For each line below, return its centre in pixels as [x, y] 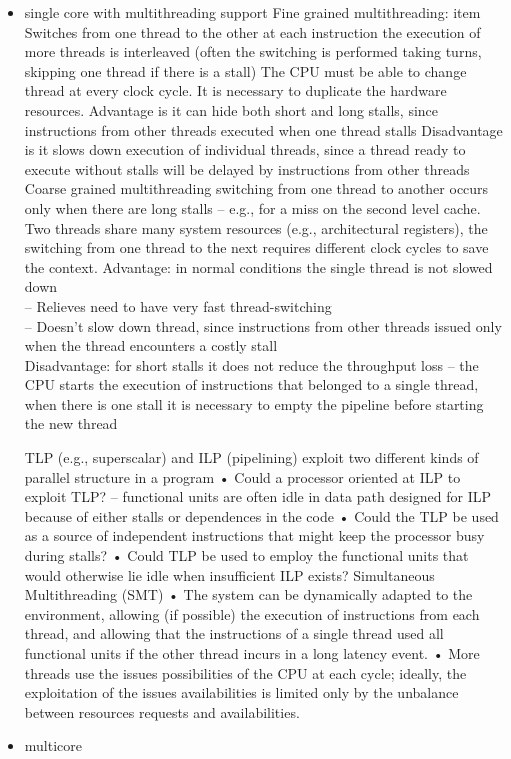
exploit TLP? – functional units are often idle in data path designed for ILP [257, 496]
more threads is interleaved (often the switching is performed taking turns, [253, 51]
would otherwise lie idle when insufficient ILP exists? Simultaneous [229, 574]
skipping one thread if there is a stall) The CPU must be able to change [245, 70]
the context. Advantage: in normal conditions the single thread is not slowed [258, 266]
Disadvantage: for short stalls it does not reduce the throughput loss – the [251, 364]
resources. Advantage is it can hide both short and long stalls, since [231, 109]
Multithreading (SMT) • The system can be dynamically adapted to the [248, 594]
